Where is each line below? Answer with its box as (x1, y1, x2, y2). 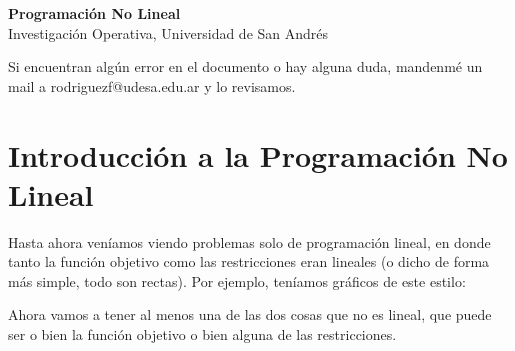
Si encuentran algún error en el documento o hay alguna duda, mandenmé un (8, 56, 483, 77)
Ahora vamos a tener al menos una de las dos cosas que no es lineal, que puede (8, 304, 492, 325)
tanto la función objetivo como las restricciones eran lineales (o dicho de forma (8, 251, 490, 272)
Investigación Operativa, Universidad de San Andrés (8, 22, 329, 43)
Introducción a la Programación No (8, 134, 508, 175)
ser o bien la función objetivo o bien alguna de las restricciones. (8, 324, 397, 345)
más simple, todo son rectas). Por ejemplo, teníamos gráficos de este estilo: (8, 270, 466, 291)
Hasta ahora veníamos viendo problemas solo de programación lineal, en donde (8, 231, 491, 252)
